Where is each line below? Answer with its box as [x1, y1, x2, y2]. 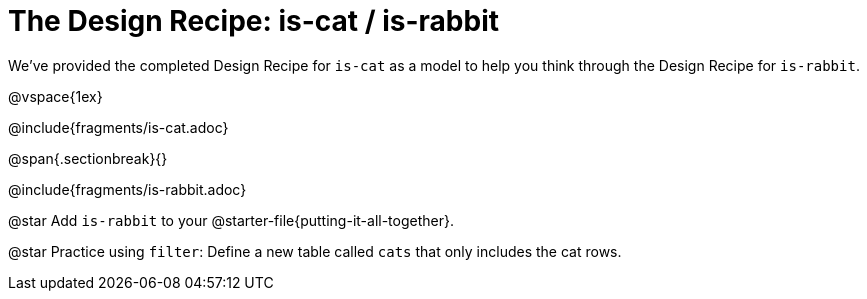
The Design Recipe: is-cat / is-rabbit [8, 4, 499, 38]
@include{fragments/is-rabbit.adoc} [8, 180, 247, 198]
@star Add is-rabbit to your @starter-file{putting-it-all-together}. [8, 211, 454, 229]
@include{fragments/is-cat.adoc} [8, 118, 229, 136]
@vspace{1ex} [8, 87, 103, 105]
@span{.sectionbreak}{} [8, 149, 168, 167]
